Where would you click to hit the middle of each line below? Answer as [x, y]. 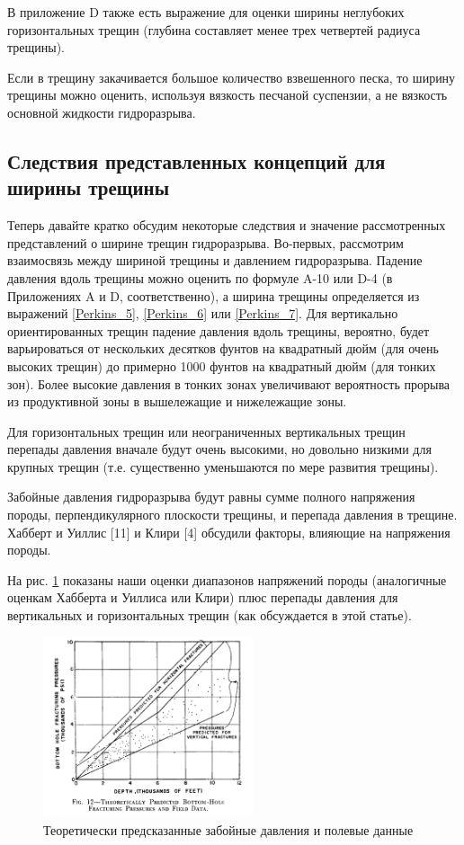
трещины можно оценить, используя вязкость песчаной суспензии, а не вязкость [228, 95]
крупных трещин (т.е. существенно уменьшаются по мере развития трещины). [223, 466]
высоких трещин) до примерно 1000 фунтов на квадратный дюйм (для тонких [222, 365]
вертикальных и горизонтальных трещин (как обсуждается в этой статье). [210, 615]
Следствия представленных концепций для [196, 160]
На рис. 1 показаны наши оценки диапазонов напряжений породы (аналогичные [227, 579]
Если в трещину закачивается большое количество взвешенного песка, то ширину [232, 77]
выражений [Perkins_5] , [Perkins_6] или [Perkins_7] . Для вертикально [203, 313]
